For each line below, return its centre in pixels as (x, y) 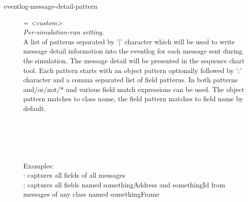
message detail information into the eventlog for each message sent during (133, 51)
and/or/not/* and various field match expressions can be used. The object (134, 89)
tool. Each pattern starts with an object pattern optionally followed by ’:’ (133, 70)
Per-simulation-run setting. (64, 32)
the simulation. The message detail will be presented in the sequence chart (134, 60)
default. (35, 108)
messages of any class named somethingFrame (91, 194)
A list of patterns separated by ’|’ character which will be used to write (129, 41)
